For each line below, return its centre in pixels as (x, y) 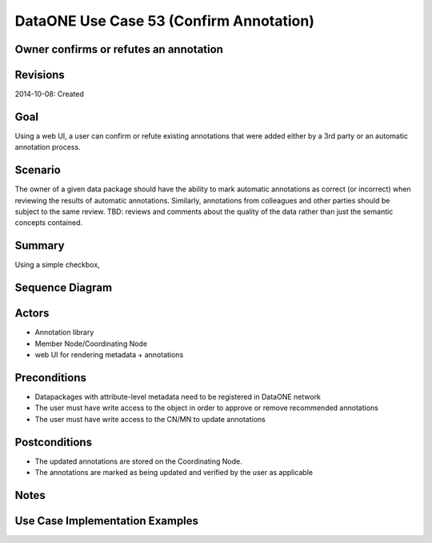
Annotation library (64, 332)
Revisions (40, 75)
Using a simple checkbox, (57, 265)
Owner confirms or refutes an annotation (119, 49)
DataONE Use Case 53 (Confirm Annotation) (165, 21)
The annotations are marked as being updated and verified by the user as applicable (174, 473)
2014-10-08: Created (49, 94)
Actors (32, 314)
